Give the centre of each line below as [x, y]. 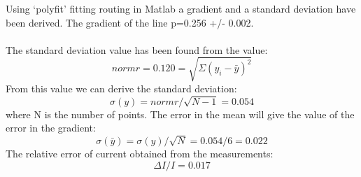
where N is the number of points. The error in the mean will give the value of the [180, 114]
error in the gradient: [51, 128]
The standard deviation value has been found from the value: [137, 49]
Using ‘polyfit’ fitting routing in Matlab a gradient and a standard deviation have [181, 8]
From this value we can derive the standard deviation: [121, 88]
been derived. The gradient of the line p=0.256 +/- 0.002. [130, 22]
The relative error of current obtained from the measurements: [140, 154]
